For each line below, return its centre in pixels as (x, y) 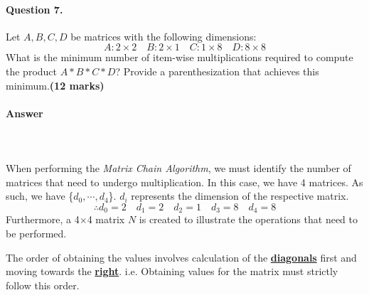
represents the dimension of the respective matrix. (240, 196)
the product (32, 71)
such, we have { (40, 196)
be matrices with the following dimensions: (164, 36)
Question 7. (34, 9)
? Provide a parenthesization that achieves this (217, 71)
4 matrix (106, 219)
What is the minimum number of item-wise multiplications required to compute (180, 57)
